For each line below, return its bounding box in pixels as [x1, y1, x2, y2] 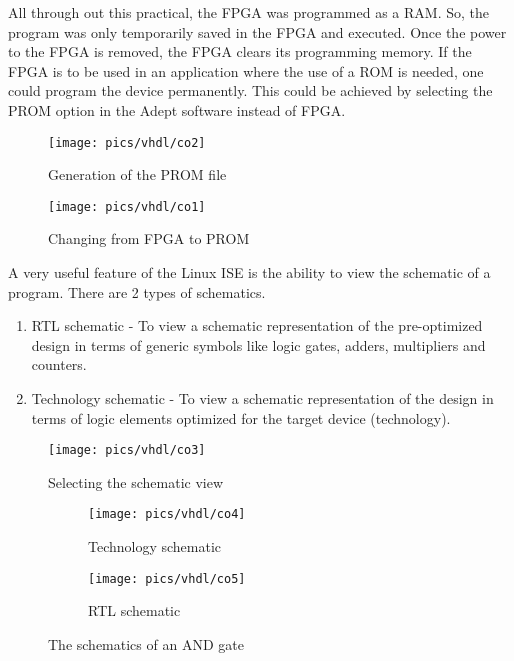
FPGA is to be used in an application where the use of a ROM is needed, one [8, 60, 484, 81]
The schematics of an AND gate [48, 633, 244, 654]
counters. [31, 354, 87, 375]
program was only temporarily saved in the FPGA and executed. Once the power [8, 21, 507, 42]
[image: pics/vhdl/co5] [88, 571, 246, 586]
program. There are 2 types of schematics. [8, 281, 266, 302]
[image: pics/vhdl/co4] [88, 507, 246, 522]
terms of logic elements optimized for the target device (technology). [31, 407, 451, 428]
